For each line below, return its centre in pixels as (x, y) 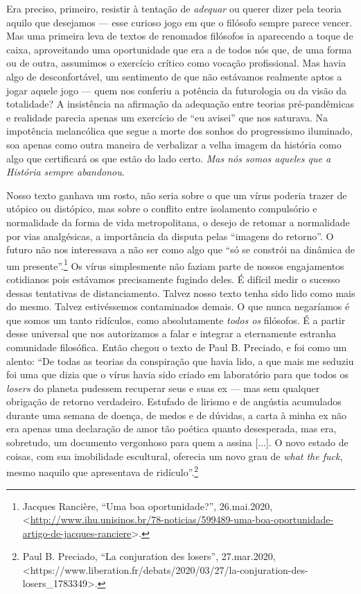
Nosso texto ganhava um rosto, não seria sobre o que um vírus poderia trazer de (177, 195)
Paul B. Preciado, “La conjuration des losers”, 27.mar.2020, (149, 556)
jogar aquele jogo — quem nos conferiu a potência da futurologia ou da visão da (177, 90)
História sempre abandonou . (65, 172)
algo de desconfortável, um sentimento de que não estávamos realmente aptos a (174, 76)
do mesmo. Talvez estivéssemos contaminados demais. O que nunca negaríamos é (178, 306)
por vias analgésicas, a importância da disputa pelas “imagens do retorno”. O (170, 236)
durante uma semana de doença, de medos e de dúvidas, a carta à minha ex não (177, 415)
